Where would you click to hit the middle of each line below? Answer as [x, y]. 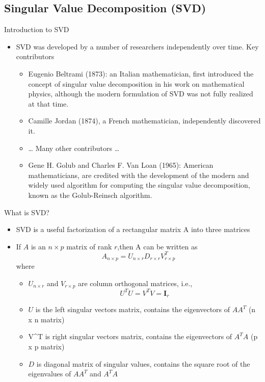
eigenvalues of [50, 374]
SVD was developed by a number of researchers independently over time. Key [137, 46]
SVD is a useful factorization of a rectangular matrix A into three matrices [133, 229]
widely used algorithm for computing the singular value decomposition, [139, 185]
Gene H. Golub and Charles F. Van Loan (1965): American [121, 165]
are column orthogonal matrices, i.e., [135, 283]
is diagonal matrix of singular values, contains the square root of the [143, 363]
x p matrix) [46, 347]
